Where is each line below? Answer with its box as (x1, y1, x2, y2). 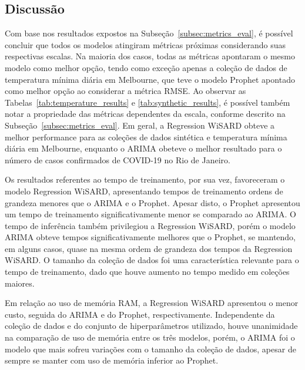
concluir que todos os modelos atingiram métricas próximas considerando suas (5, 38, 286, 51)
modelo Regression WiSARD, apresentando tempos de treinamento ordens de (5, 184, 283, 197)
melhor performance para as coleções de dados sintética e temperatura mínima (5, 130, 287, 143)
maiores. (5, 277, 35, 289)
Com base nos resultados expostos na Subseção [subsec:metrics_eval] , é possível (5, 27, 293, 39)
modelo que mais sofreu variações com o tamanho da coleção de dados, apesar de (5, 342, 296, 355)
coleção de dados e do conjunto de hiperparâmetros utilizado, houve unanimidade (5, 319, 298, 332)
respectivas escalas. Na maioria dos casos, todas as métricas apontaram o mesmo (5, 50, 296, 62)
